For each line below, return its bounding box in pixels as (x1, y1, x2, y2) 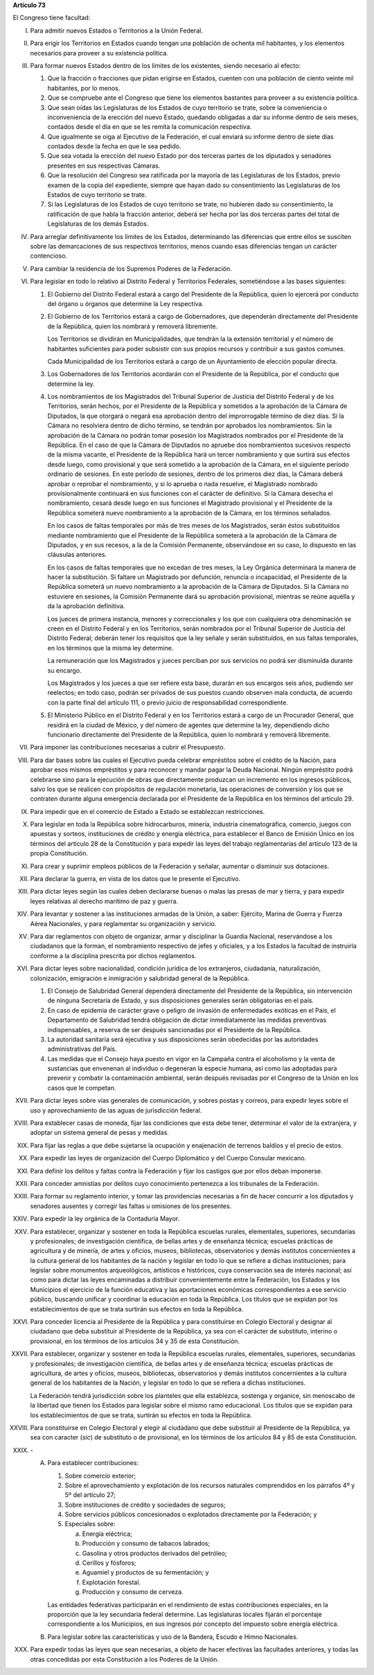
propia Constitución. (30, 849, 88, 858)
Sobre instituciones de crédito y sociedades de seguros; (64, 1500, 226, 1509)
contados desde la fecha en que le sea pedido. (47, 142, 181, 150)
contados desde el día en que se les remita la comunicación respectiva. (47, 123, 252, 131)
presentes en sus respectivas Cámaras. (47, 161, 161, 170)
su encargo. (47, 666, 82, 675)
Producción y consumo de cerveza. (82, 1588, 184, 1596)
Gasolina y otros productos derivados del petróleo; (82, 1549, 227, 1557)
